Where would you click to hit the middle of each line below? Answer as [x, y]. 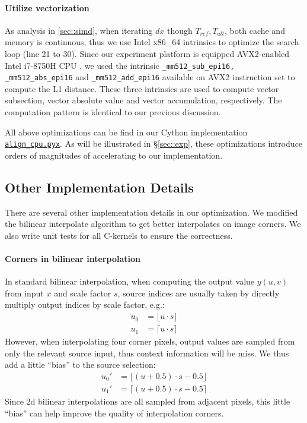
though [180, 30]
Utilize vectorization [47, 7]
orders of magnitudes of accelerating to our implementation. [114, 155]
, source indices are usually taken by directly [199, 293]
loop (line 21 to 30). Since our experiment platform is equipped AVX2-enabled [147, 53]
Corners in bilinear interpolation [73, 259]
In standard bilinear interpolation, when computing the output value [130, 281]
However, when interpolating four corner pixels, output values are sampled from [150, 341]
